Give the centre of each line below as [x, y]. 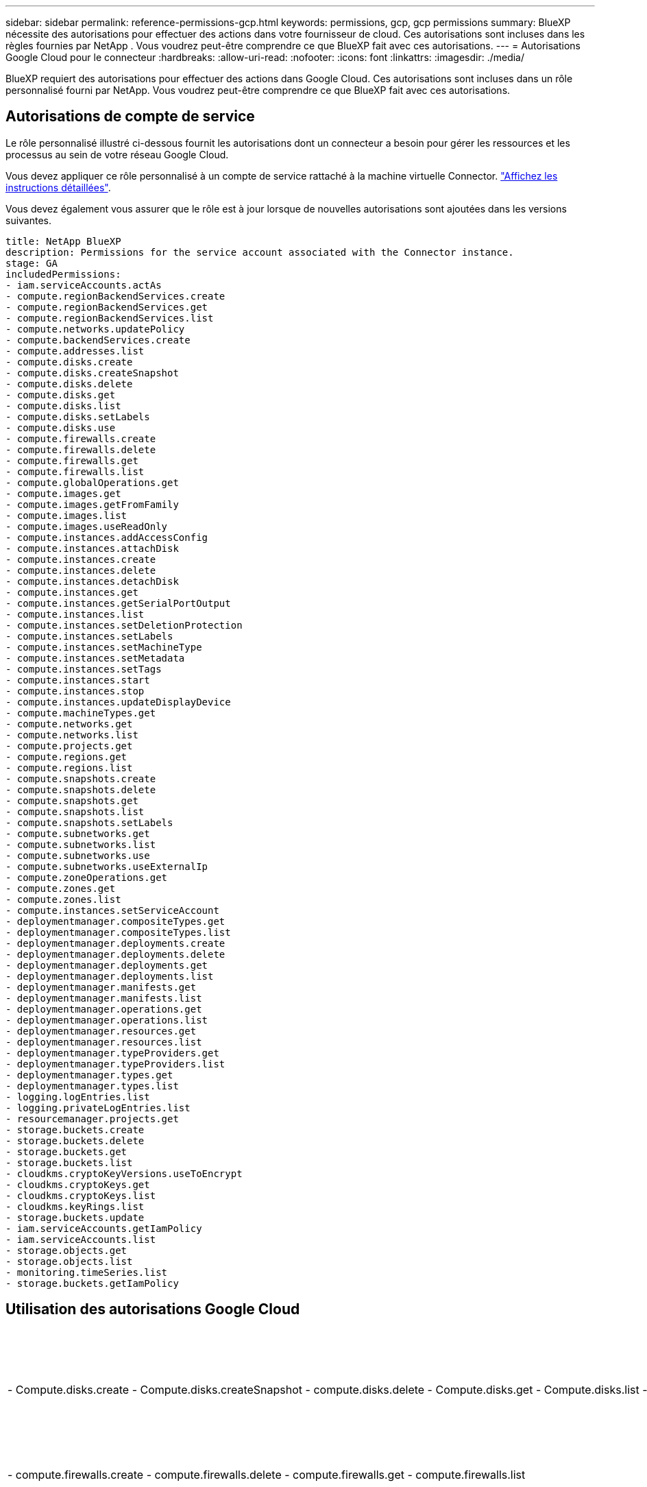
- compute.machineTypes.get [81, 713]
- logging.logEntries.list [78, 1097]
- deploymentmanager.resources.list [104, 1042]
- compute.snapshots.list [75, 811]
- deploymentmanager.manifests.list [104, 998]
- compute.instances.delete [81, 570]
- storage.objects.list [69, 1261]
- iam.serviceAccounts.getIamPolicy [104, 1228]
